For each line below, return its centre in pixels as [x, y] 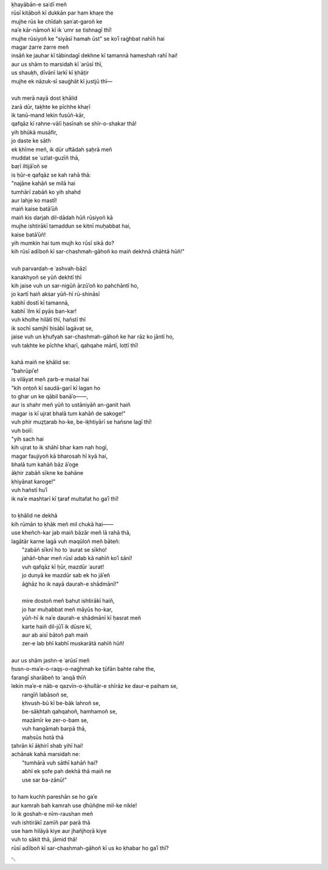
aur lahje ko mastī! [34, 200]
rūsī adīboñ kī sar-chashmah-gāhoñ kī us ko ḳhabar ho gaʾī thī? [90, 848]
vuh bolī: [22, 430]
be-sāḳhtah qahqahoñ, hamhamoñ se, [70, 712]
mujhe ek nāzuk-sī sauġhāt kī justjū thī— [62, 81]
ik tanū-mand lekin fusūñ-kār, [48, 115]
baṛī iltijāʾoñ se [29, 166]
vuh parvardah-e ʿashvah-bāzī [49, 268]
